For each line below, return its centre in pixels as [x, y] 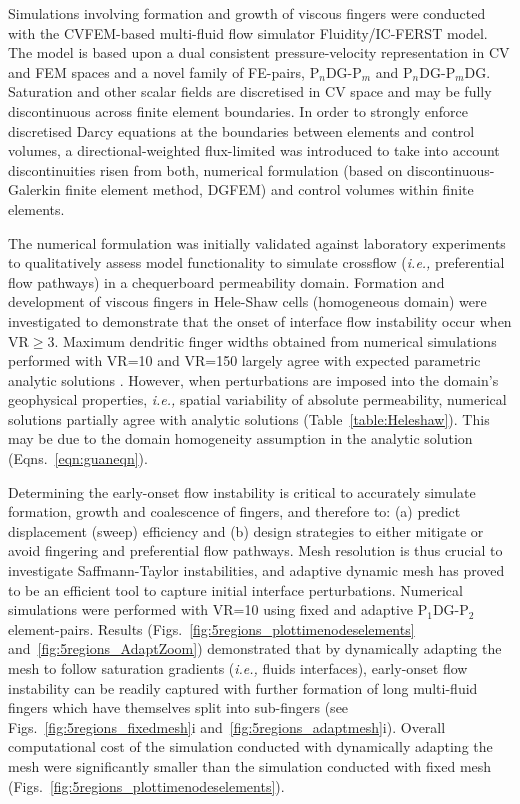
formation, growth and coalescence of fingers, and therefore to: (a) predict [234, 511]
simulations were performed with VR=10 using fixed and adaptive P [218, 609]
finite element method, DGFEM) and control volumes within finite [269, 189]
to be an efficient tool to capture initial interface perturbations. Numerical [235, 589]
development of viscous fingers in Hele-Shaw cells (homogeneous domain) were [247, 301]
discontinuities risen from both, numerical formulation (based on [205, 169]
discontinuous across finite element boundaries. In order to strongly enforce [238, 110]
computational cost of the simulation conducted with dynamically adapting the [250, 746]
